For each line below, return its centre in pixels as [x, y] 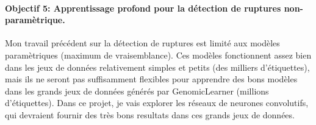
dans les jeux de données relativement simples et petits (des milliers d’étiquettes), [157, 67]
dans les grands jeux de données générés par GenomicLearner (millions [137, 91]
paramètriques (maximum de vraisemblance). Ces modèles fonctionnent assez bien [158, 55]
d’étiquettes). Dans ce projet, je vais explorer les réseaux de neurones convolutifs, [157, 103]
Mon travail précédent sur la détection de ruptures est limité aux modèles [142, 43]
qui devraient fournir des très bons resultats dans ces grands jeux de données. [150, 114]
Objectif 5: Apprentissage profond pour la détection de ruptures [143, 8]
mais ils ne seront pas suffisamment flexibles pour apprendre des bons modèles [151, 79]
